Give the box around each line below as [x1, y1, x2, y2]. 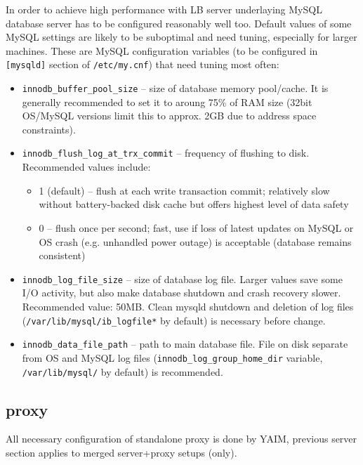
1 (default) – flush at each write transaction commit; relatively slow [39, 183, 330, 197]
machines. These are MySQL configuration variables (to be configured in [6, 43, 318, 58]
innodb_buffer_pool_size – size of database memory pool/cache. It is [22, 81, 329, 96]
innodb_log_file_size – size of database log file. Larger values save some [22, 271, 343, 286]
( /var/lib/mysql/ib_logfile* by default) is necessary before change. [22, 313, 326, 327]
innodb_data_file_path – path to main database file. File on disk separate [22, 336, 348, 351]
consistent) [39, 248, 86, 263]
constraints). [22, 122, 76, 136]
